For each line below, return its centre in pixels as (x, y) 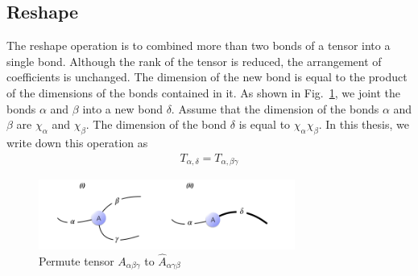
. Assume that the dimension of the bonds (275, 108)
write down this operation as (77, 142)
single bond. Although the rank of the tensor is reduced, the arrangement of (194, 61)
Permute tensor (77, 260)
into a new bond (122, 108)
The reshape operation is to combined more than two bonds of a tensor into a (199, 45)
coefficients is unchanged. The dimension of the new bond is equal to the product (207, 77)
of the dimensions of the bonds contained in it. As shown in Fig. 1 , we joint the (204, 92)
